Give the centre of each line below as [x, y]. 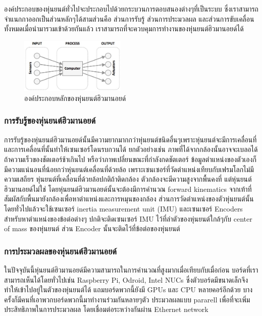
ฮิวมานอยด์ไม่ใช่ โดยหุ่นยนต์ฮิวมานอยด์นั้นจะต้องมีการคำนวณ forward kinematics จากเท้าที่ [128, 189]
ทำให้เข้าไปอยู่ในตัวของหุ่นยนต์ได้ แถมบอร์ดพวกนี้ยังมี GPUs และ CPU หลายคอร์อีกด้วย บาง [128, 289]
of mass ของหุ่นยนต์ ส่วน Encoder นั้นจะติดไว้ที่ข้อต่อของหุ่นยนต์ [92, 228]
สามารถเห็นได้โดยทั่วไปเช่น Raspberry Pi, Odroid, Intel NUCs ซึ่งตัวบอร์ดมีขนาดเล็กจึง [126, 279]
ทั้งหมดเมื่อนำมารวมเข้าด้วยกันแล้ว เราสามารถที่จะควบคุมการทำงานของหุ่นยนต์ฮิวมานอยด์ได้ [124, 29]
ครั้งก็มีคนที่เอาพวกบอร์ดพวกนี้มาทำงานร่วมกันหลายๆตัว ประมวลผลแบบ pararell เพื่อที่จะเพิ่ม [127, 299]
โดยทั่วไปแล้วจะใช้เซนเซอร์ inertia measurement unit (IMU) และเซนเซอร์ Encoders [123, 208]
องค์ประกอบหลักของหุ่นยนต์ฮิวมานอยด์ [75, 98]
